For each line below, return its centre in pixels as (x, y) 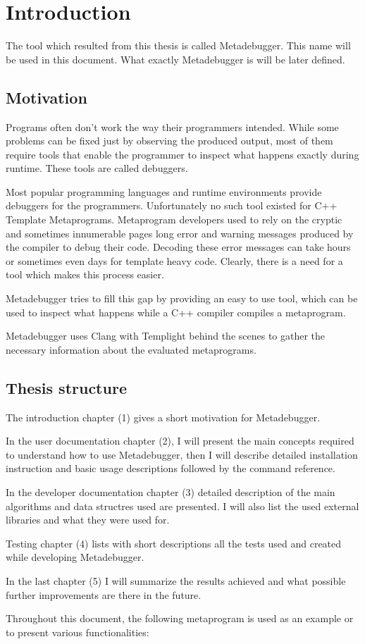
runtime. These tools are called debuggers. (97, 168)
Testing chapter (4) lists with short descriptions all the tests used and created (174, 543)
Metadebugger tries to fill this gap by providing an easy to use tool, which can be (182, 298)
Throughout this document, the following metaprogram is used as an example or (180, 618)
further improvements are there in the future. (104, 594)
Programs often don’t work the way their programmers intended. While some (172, 126)
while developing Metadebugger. (75, 557)
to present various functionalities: (78, 632)
